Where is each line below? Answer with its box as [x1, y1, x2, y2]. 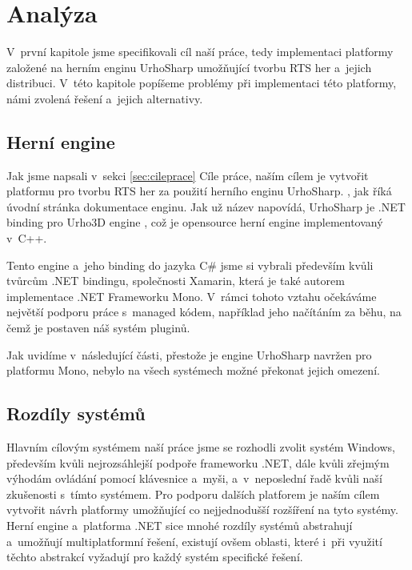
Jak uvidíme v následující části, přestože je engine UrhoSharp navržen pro [6, 346, 372, 363]
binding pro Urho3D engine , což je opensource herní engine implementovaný [6, 214, 383, 231]
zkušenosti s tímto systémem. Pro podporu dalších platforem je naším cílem [6, 485, 380, 502]
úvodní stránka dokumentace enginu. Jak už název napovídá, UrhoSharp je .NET [6, 198, 406, 215]
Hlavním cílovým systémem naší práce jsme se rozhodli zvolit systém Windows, [6, 439, 395, 456]
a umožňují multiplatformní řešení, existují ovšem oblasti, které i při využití [6, 532, 382, 549]
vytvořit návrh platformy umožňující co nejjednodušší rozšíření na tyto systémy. [6, 501, 398, 518]
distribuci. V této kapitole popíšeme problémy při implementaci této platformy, [6, 74, 397, 91]
